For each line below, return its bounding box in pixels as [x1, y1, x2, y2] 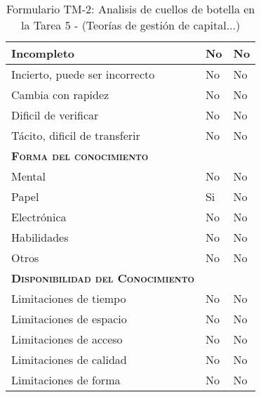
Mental [11, 168, 46, 184]
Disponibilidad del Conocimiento [11, 270, 194, 286]
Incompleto [11, 45, 75, 61]
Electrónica [11, 209, 67, 225]
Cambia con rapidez [11, 86, 109, 103]
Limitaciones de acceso [11, 331, 123, 347]
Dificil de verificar [11, 107, 99, 123]
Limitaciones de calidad [11, 351, 127, 367]
